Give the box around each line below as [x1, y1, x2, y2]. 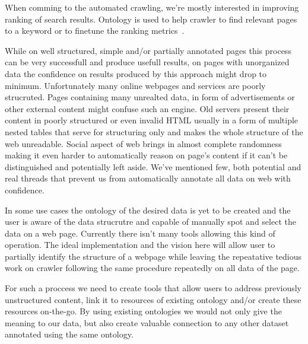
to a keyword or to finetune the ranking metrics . [5, 24, 185, 37]
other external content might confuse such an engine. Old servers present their [5, 102, 290, 114]
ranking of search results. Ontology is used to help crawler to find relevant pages [5, 12, 297, 25]
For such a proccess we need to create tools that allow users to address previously [5, 282, 301, 294]
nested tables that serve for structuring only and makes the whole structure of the [5, 125, 303, 138]
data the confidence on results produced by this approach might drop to [5, 67, 267, 79]
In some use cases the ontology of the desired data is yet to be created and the [5, 203, 291, 216]
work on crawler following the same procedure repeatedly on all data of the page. [5, 262, 300, 274]
